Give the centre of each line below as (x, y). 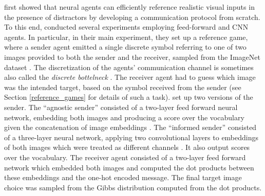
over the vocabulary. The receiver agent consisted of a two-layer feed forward (125, 157)
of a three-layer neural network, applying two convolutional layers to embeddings (131, 137)
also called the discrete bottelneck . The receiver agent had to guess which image (130, 77)
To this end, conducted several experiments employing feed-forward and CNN (126, 27)
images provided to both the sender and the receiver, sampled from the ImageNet (132, 57)
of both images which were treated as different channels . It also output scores (127, 147)
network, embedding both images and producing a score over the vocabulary (124, 117)
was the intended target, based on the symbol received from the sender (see (123, 87)
